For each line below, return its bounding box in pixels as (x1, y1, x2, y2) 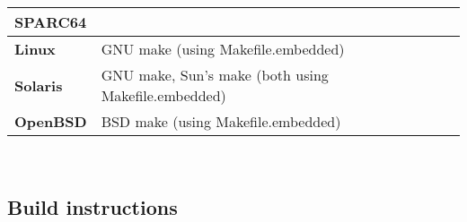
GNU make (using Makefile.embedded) (101, 38, 345, 59)
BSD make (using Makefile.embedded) (101, 111, 341, 132)
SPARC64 (14, 12, 87, 32)
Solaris (14, 74, 63, 96)
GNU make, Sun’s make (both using (101, 64, 329, 85)
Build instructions (7, 192, 178, 220)
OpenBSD (14, 111, 87, 132)
